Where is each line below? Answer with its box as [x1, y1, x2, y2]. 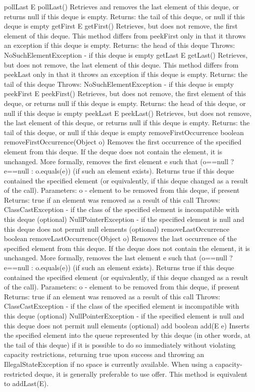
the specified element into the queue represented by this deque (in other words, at [4, 330, 251, 340]
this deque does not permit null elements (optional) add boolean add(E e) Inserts [4, 320, 250, 330]
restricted [4, 368, 32, 379]
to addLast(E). [4, 378, 49, 389]
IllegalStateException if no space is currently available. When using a [4, 358, 213, 369]
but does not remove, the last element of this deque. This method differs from [4, 59, 239, 70]
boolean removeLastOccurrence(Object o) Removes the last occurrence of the [4, 233, 237, 244]
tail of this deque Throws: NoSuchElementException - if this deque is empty [4, 78, 234, 89]
